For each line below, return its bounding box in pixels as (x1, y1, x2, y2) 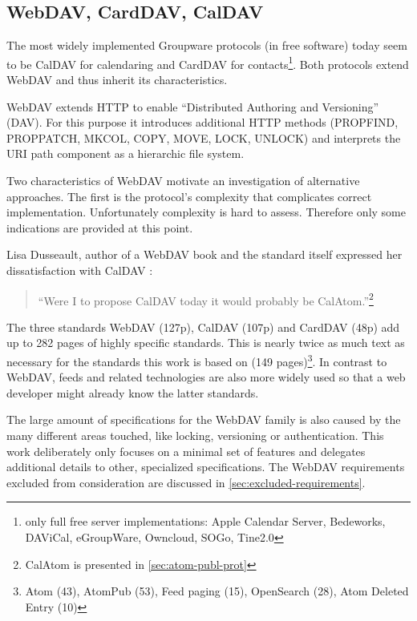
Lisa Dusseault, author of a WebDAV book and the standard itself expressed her (6, 246, 403, 263)
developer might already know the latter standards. (6, 384, 259, 401)
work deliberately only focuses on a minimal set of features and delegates (6, 442, 366, 459)
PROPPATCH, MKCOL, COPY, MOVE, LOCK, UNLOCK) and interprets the (6, 129, 401, 146)
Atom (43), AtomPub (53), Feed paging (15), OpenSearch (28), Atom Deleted (25, 583, 409, 599)
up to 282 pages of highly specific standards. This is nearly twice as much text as (6, 334, 405, 351)
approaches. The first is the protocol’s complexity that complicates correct (6, 188, 372, 204)
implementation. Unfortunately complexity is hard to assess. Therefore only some (6, 204, 406, 220)
